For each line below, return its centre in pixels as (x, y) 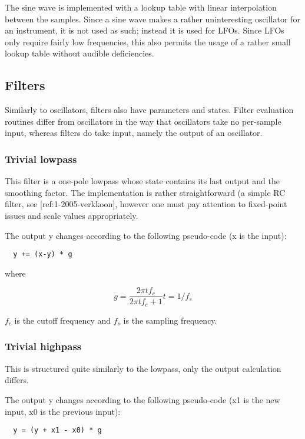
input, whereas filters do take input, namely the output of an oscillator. (134, 133)
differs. (17, 380)
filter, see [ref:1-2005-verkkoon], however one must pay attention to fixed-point (146, 204)
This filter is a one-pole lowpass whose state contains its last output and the (142, 181)
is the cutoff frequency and (63, 320)
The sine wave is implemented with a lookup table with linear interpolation (141, 7)
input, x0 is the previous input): (63, 411)
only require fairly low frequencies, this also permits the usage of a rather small (148, 41)
